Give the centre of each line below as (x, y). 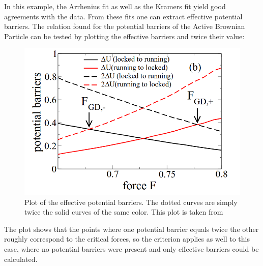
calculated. (21, 259)
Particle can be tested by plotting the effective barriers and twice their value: (124, 36)
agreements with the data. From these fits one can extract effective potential (123, 16)
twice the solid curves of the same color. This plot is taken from (124, 212)
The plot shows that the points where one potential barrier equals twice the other (131, 229)
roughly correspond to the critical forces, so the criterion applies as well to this (127, 239)
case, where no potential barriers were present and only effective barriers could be (131, 248)
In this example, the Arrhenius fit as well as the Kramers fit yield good (115, 6)
